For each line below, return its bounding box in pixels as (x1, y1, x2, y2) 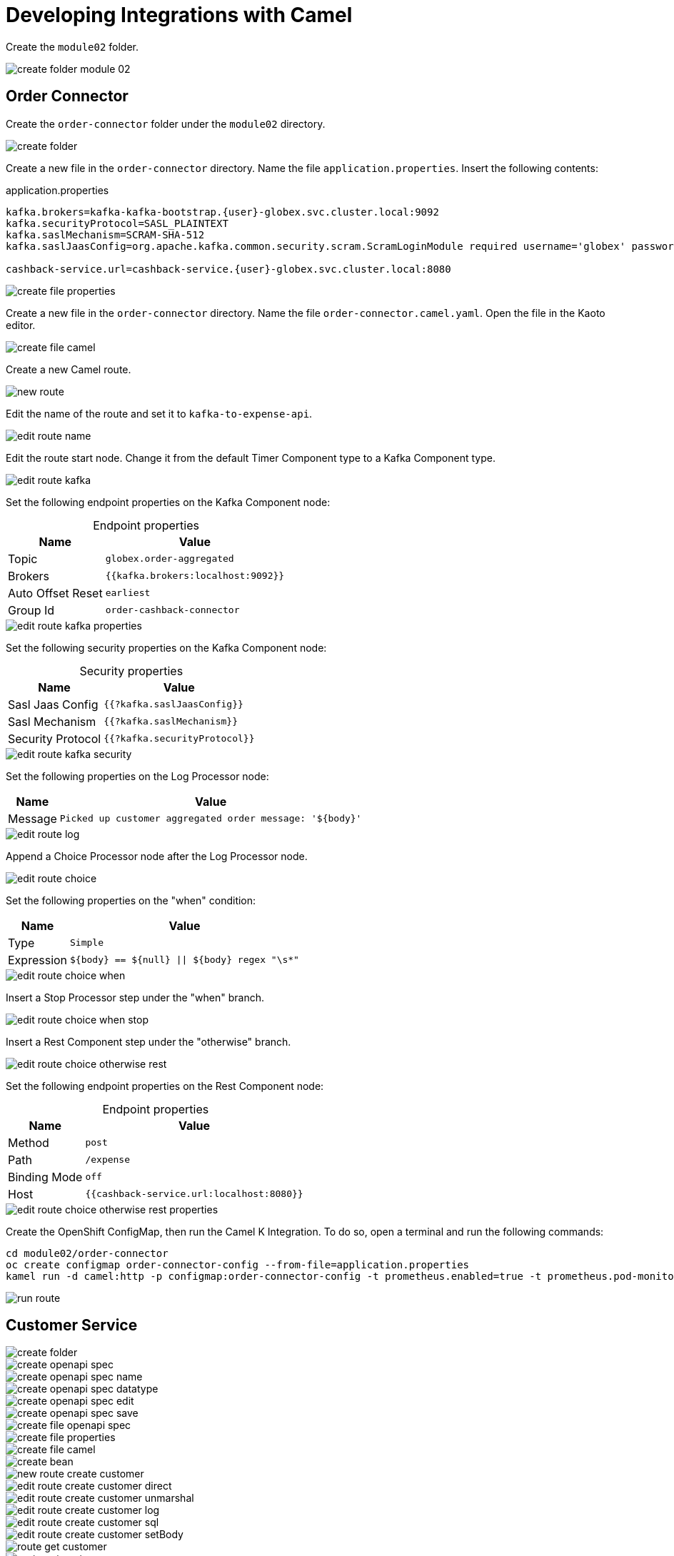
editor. (6, 318, 36, 331)
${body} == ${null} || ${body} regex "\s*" (70, 954, 299, 966)
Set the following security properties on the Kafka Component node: (6, 641, 327, 654)
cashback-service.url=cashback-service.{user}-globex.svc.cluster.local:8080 (6, 263, 451, 275)
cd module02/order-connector (6, 1247, 168, 1259)
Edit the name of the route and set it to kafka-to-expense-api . (6, 407, 313, 420)
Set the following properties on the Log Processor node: (6, 769, 269, 782)
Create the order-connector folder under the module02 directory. (6, 117, 326, 130)
